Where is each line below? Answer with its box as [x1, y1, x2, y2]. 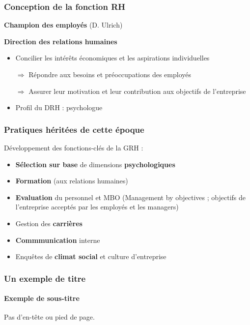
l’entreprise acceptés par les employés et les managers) [15, 202, 179, 212]
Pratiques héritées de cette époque [4, 123, 144, 135]
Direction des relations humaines [4, 36, 117, 46]
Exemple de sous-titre [4, 293, 80, 303]
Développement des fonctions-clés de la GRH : [4, 143, 143, 152]
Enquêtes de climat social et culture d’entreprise [15, 251, 167, 262]
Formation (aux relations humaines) [15, 176, 128, 186]
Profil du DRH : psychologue [15, 102, 103, 113]
